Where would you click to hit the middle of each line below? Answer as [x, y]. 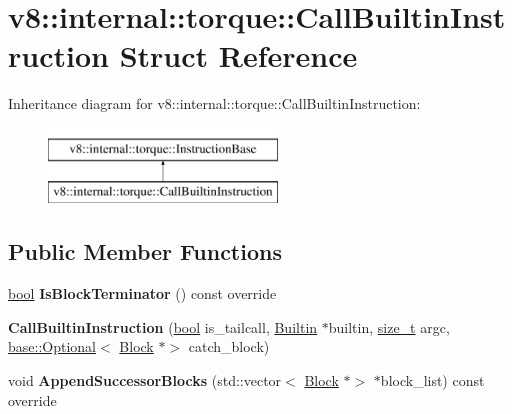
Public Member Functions [145, 251]
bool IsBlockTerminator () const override [142, 293]
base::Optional [52, 346]
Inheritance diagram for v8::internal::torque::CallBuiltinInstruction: [214, 103]
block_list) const [432, 380]
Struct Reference [238, 55]
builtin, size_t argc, [389, 326]
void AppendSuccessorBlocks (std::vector [145, 380]
